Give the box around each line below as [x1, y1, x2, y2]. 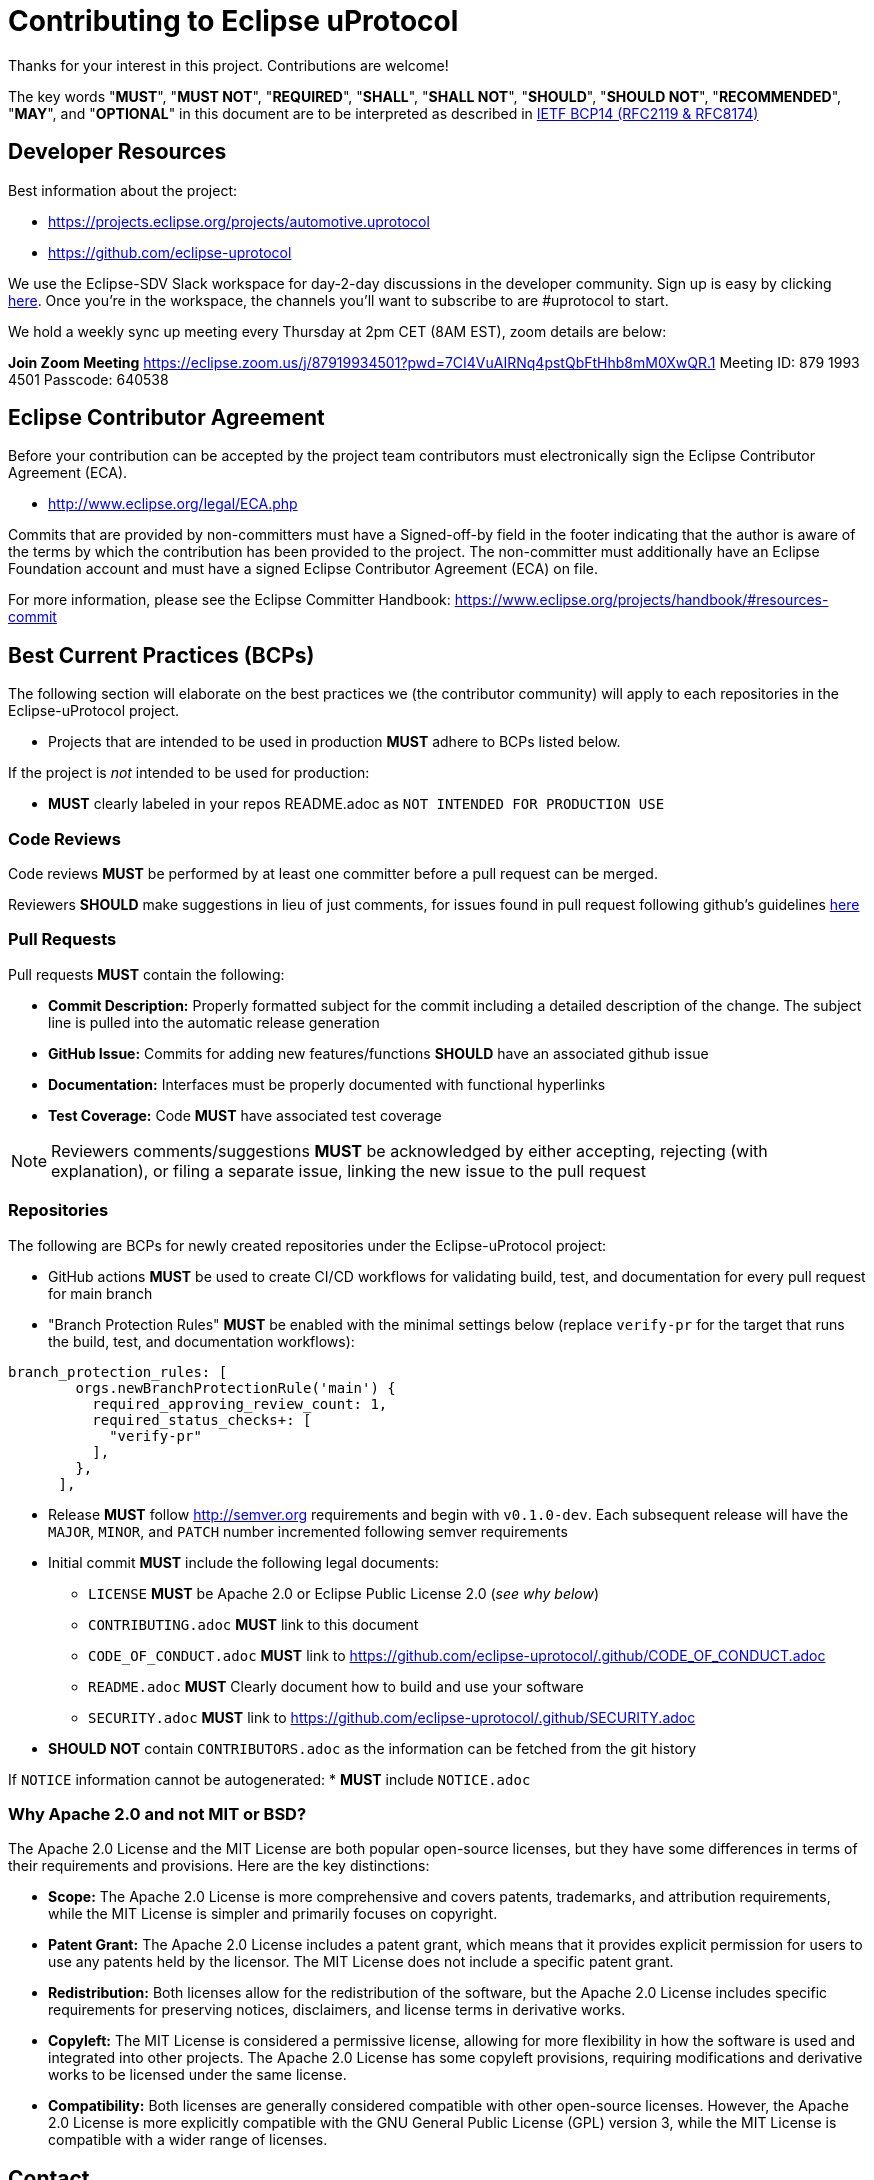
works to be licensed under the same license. [48, 2066, 347, 2084]
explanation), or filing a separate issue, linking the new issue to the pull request [51, 1160, 647, 1181]
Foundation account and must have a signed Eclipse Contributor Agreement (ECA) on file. [8, 560, 598, 578]
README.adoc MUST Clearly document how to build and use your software [88, 1677, 584, 1695]
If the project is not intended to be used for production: [8, 764, 370, 782]
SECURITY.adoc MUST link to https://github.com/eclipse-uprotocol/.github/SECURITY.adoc [88, 1708, 696, 1726]
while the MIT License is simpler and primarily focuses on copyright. [48, 1905, 498, 1923]
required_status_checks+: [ [92, 1411, 312, 1428]
